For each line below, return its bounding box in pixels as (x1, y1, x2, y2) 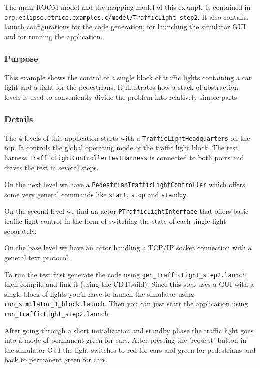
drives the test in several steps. (4, 162, 99, 172)
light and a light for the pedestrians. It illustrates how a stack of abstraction (4, 82, 238, 92)
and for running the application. (4, 31, 103, 41)
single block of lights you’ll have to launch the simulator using (4, 288, 194, 299)
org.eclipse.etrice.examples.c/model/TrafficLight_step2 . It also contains (4, 11, 249, 22)
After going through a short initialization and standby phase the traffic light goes (4, 325, 254, 335)
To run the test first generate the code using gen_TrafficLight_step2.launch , (4, 269, 248, 279)
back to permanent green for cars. (4, 354, 108, 365)
